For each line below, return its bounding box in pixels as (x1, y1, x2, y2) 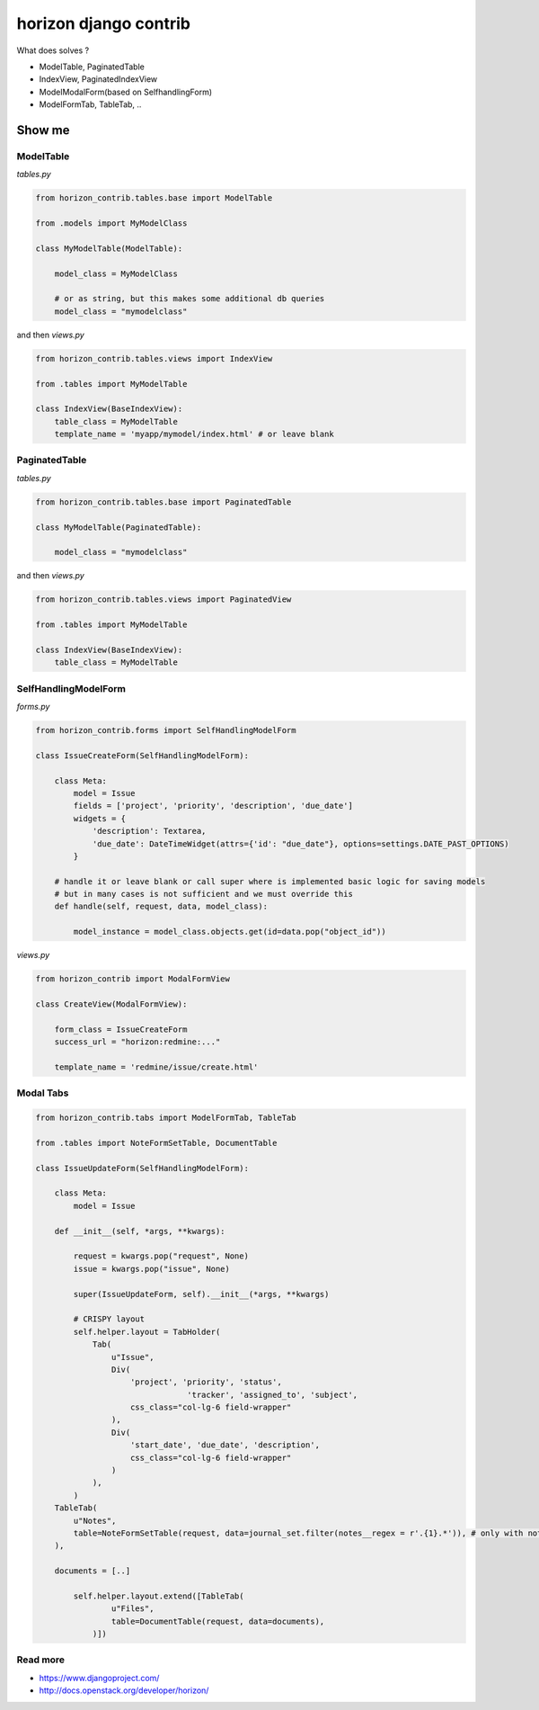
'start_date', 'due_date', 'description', (130, 1440, 321, 1450)
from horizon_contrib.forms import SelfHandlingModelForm (35, 725, 296, 735)
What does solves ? (16, 45, 90, 56)
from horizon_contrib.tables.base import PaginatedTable (35, 497, 292, 507)
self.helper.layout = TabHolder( (73, 1327, 221, 1337)
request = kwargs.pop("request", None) (73, 1251, 249, 1261)
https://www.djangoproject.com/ (39, 1672, 160, 1683)
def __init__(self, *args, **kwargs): (54, 1226, 225, 1236)
